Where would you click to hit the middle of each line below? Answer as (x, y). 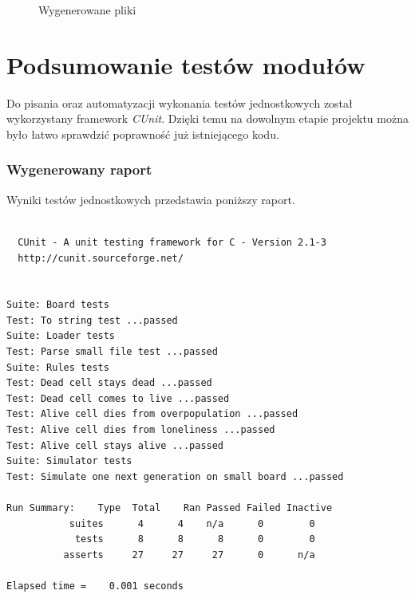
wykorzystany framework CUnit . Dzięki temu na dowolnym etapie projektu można (207, 118)
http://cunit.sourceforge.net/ (101, 258)
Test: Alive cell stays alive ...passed (115, 445)
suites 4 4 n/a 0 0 (192, 523)
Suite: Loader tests (61, 336)
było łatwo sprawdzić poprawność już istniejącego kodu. (143, 134)
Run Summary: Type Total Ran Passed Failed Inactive (170, 508)
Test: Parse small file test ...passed (112, 352)
